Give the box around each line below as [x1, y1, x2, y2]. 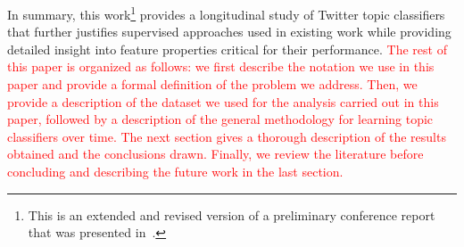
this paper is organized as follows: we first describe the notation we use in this [7, 57, 435, 76]
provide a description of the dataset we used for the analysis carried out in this [7, 92, 439, 111]
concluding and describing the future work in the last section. [7, 162, 344, 180]
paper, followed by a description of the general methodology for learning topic [7, 110, 434, 128]
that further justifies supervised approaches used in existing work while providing [7, 22, 452, 41]
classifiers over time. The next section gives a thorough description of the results [7, 127, 446, 145]
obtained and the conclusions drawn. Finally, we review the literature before [7, 144, 424, 163]
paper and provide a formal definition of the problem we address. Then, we [7, 75, 418, 94]
